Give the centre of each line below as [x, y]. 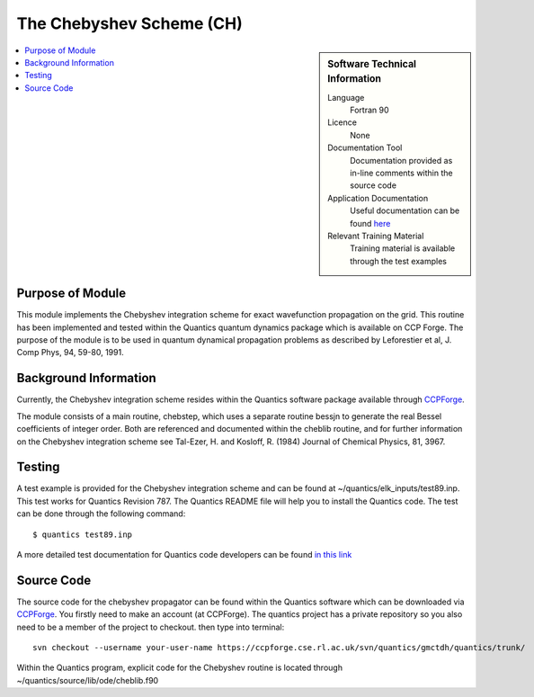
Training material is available [403, 248]
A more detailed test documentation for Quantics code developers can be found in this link [184, 554]
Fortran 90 [370, 110]
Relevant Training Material [376, 236]
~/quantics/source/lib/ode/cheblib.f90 [88, 680]
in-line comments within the [401, 173]
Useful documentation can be [405, 210]
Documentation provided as [401, 160]
